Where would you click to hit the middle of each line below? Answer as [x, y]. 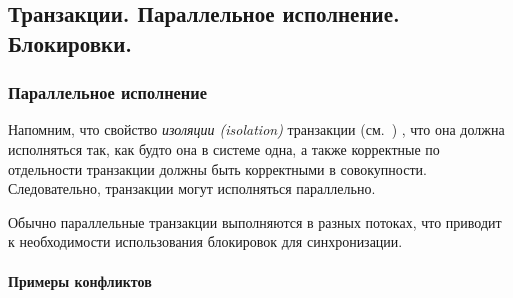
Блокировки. [70, 42]
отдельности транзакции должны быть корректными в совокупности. [217, 168]
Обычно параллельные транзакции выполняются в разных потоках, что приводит [255, 221]
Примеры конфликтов [80, 280]
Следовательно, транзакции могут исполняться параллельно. [192, 188]
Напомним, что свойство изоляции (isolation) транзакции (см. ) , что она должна [256, 129]
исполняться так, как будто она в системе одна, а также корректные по [224, 148]
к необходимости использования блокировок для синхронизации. [205, 241]
